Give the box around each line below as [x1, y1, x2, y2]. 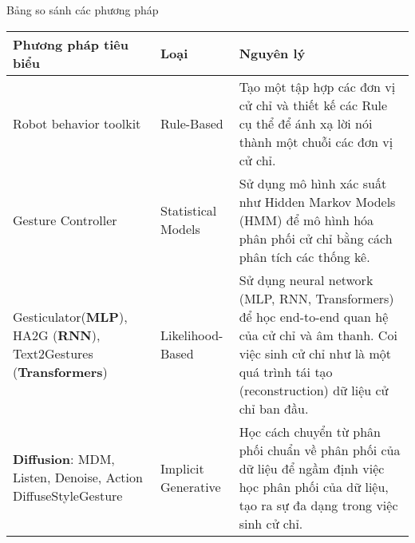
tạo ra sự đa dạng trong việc [239, 495, 398, 514]
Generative [160, 477, 221, 496]
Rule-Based [160, 113, 223, 133]
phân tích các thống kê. [239, 247, 370, 266]
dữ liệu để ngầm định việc [239, 458, 385, 478]
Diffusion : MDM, [13, 450, 115, 469]
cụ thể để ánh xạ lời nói [239, 113, 373, 133]
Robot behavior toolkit [13, 113, 141, 133]
